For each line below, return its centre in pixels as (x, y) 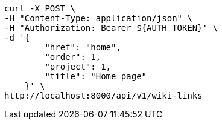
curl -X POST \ (40, 8)
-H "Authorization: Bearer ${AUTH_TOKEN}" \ (111, 28)
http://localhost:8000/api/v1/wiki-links (103, 96)
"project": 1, (78, 67)
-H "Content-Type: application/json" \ (98, 18)
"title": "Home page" (96, 76)
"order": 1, (73, 57)
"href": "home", (83, 47)
